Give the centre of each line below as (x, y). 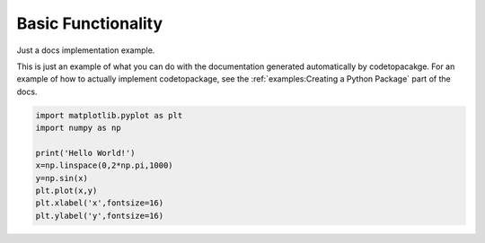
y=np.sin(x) (62, 178)
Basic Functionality (90, 23)
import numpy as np (78, 128)
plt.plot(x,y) (66, 191)
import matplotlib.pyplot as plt (109, 115)
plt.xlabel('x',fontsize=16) (100, 203)
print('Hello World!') (85, 153)
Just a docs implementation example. (86, 50)
